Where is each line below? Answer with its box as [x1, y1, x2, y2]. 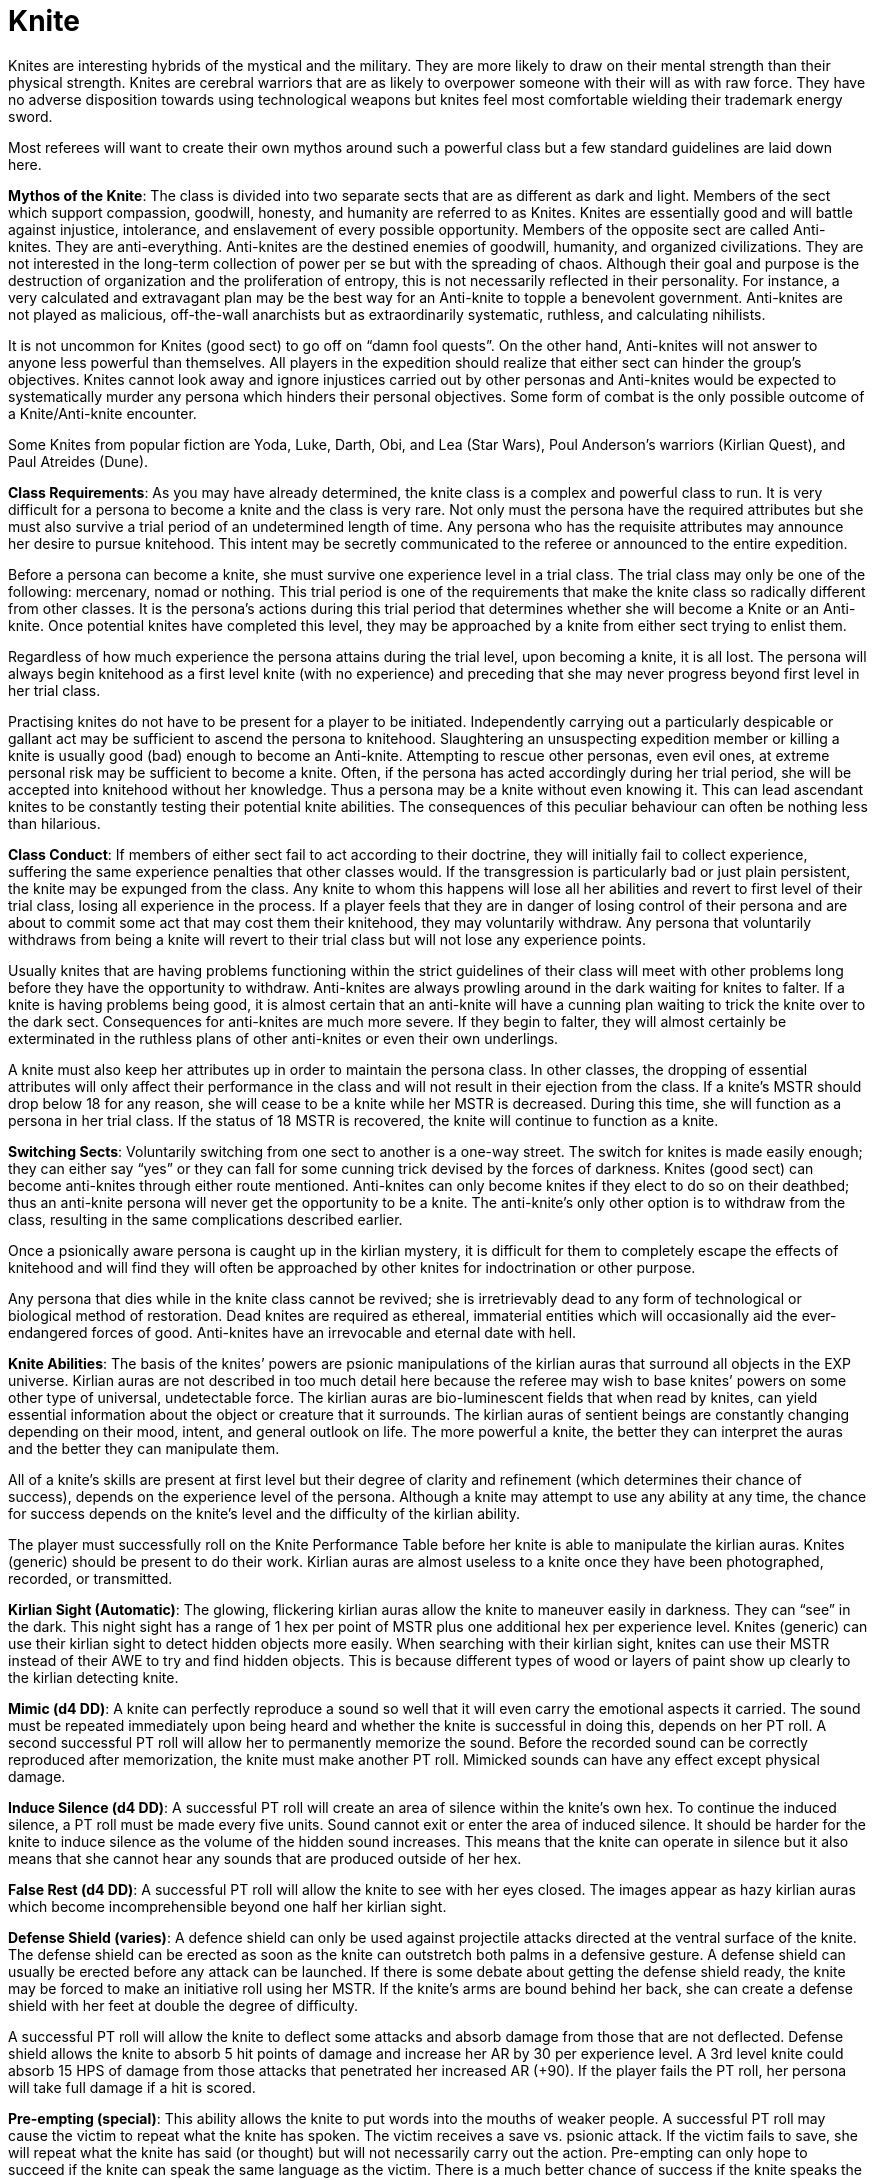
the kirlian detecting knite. [8, 1668, 179, 1686]
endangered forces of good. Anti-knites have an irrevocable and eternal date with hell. [8, 1323, 577, 1341]
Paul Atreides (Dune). [8, 452, 149, 470]
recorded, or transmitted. [8, 1569, 173, 1587]
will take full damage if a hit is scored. [8, 2078, 256, 2096]
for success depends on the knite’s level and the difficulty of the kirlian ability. [8, 1504, 520, 1522]
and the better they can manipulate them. [8, 1439, 280, 1457]
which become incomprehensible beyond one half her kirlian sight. [8, 1897, 447, 1915]
